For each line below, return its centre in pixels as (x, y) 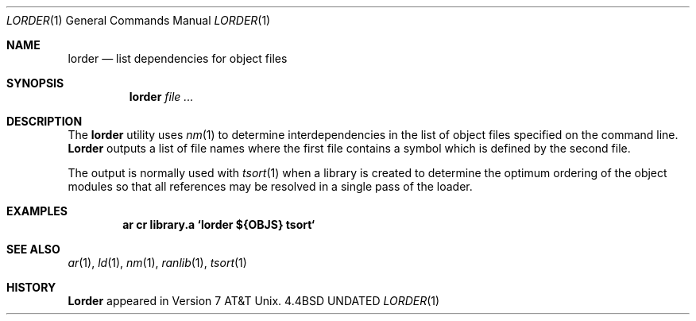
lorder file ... (161, 97)
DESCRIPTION (44, 121)
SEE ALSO (33, 249)
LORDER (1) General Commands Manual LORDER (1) (139, 20)
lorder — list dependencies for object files (178, 58)
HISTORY (31, 287)
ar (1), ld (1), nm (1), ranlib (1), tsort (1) (157, 263)
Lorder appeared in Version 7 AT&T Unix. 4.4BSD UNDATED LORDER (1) (254, 301)
